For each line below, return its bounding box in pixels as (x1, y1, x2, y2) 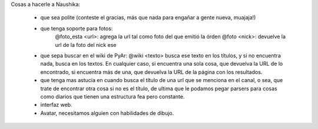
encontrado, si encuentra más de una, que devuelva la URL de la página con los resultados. (40, 68, 263, 76)
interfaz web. (40, 101, 73, 108)
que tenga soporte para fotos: (40, 25, 113, 32)
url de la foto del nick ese (55, 41, 117, 48)
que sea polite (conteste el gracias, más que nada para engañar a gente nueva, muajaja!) (40, 14, 256, 21)
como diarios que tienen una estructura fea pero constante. (40, 93, 185, 100)
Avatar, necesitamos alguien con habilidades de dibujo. (40, 109, 174, 117)
